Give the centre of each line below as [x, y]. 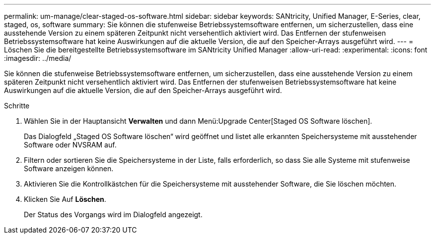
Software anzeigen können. [69, 168]
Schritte [17, 106]
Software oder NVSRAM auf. [70, 145]
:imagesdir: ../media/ [38, 58]
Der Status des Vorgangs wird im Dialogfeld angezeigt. [113, 214]
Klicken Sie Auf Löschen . [65, 199]
